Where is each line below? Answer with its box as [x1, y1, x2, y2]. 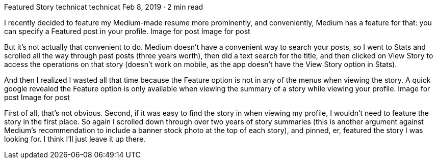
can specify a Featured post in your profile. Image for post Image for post [4, 27, 250, 36]
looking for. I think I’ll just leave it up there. [4, 135, 146, 143]
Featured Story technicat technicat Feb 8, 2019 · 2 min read [4, 3, 203, 11]
